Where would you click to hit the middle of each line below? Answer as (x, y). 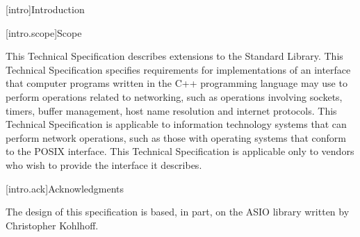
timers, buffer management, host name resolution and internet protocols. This (171, 110)
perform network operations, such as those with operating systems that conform (176, 137)
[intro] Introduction (45, 9)
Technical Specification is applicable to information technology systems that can (176, 124)
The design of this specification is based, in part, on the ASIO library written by (178, 212)
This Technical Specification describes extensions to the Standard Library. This (174, 56)
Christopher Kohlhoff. (52, 225)
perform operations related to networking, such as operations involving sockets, (174, 96)
